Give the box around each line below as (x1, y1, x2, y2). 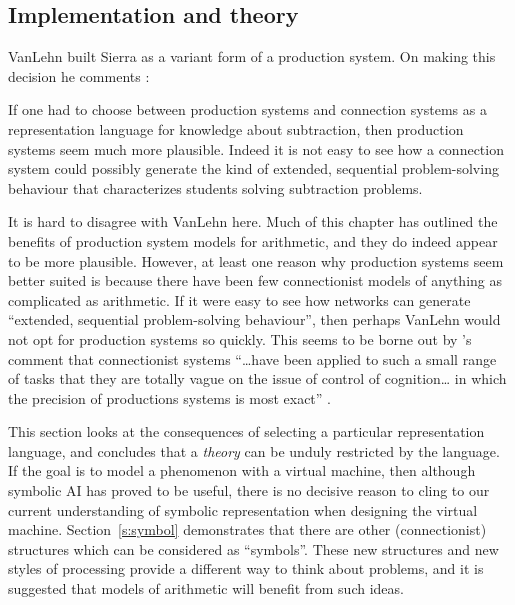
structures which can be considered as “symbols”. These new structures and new (8, 538, 499, 559)
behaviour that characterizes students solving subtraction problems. (8, 177, 423, 198)
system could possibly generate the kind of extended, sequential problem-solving (8, 158, 499, 179)
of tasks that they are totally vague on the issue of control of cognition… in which (8, 368, 507, 389)
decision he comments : (8, 65, 150, 86)
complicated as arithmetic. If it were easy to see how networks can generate (8, 289, 471, 310)
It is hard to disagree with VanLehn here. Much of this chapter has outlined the (8, 211, 498, 232)
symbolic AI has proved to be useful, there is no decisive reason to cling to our (8, 480, 490, 501)
